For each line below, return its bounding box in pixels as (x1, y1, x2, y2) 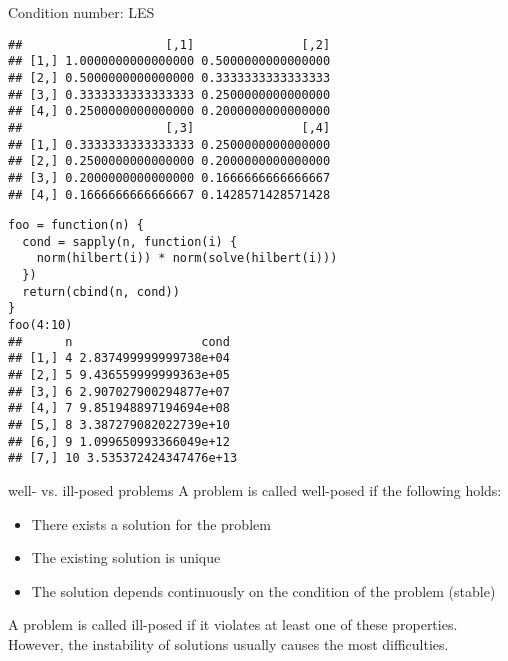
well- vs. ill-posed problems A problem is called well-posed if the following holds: (8, 480, 502, 500)
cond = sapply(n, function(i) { (22, 234, 238, 249)
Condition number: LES (8, 2, 155, 22)
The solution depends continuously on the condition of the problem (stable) (31, 580, 496, 601)
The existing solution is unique (31, 547, 221, 568)
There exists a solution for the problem (31, 513, 271, 534)
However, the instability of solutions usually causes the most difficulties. (8, 633, 449, 654)
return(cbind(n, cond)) (22, 284, 180, 299)
